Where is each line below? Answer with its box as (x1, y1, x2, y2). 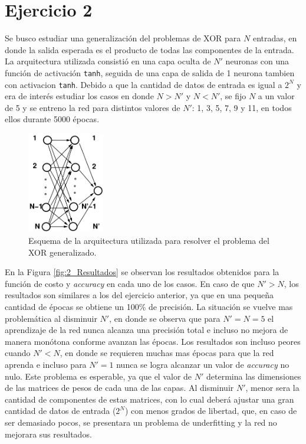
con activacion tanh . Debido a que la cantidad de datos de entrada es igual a (5, 78, 282, 90)
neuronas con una (225, 55, 289, 67)
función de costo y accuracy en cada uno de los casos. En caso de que (5, 277, 255, 289)
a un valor (258, 90, 295, 102)
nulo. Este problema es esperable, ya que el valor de (5, 370, 192, 382)
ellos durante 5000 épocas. (5, 113, 100, 125)
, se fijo (220, 90, 246, 102)
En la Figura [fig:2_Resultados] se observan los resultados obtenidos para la (5, 266, 279, 278)
